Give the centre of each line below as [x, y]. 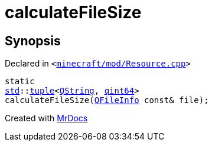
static [20, 82]
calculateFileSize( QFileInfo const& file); [107, 100]
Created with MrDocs [46, 118]
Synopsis [33, 41]
